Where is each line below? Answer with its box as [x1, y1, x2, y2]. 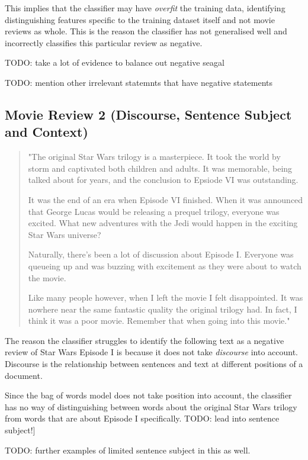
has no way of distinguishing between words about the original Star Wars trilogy [5, 400, 297, 413]
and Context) [5, 123, 88, 141]
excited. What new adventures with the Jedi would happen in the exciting [28, 217, 298, 229]
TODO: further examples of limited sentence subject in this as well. [5, 443, 251, 456]
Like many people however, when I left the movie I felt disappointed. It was [28, 291, 303, 304]
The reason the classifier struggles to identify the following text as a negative [5, 334, 284, 346]
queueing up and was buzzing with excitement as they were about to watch [28, 259, 301, 272]
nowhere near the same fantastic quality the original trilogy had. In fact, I [28, 303, 297, 315]
